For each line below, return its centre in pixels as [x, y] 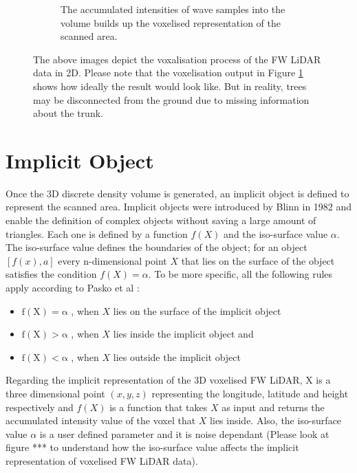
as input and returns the [273, 407]
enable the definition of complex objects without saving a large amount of [161, 220]
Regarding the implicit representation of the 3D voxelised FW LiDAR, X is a [168, 380]
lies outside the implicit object [177, 356]
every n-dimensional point [112, 260]
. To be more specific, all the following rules [240, 274]
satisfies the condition [51, 274]
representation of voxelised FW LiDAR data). [102, 460]
